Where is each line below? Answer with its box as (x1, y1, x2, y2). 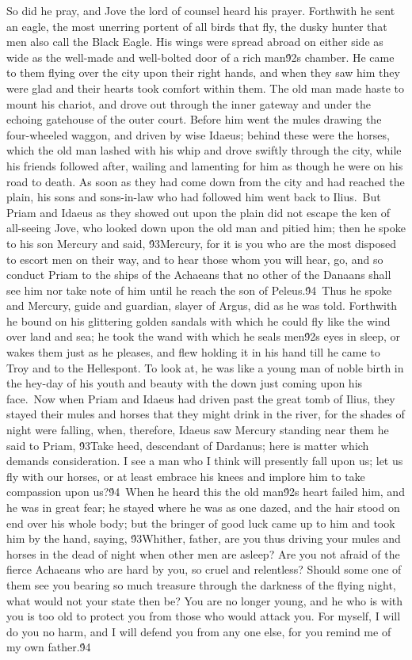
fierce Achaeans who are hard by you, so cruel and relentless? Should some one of (6, 561, 402, 578)
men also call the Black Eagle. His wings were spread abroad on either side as (6, 33, 383, 50)
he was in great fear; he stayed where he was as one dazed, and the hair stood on (6, 499, 400, 515)
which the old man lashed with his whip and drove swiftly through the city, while (6, 142, 402, 158)
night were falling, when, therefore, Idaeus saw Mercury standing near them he (6, 422, 389, 438)
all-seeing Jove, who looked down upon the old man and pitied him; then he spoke (6, 219, 406, 236)
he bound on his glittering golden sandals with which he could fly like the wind (6, 312, 391, 329)
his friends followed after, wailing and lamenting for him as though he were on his (6, 157, 403, 174)
